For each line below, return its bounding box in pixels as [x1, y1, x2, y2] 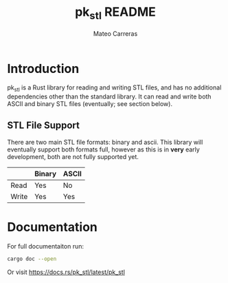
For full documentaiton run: [7, 242, 84, 250]
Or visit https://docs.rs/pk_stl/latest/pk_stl [7, 268, 126, 276]
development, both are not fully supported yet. [7, 152, 139, 160]
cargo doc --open [7, 255, 57, 262]
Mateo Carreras [93, 29, 138, 38]
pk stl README [74, 4, 157, 22]
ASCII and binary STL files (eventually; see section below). [7, 100, 173, 108]
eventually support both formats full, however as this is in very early [7, 145, 201, 154]
